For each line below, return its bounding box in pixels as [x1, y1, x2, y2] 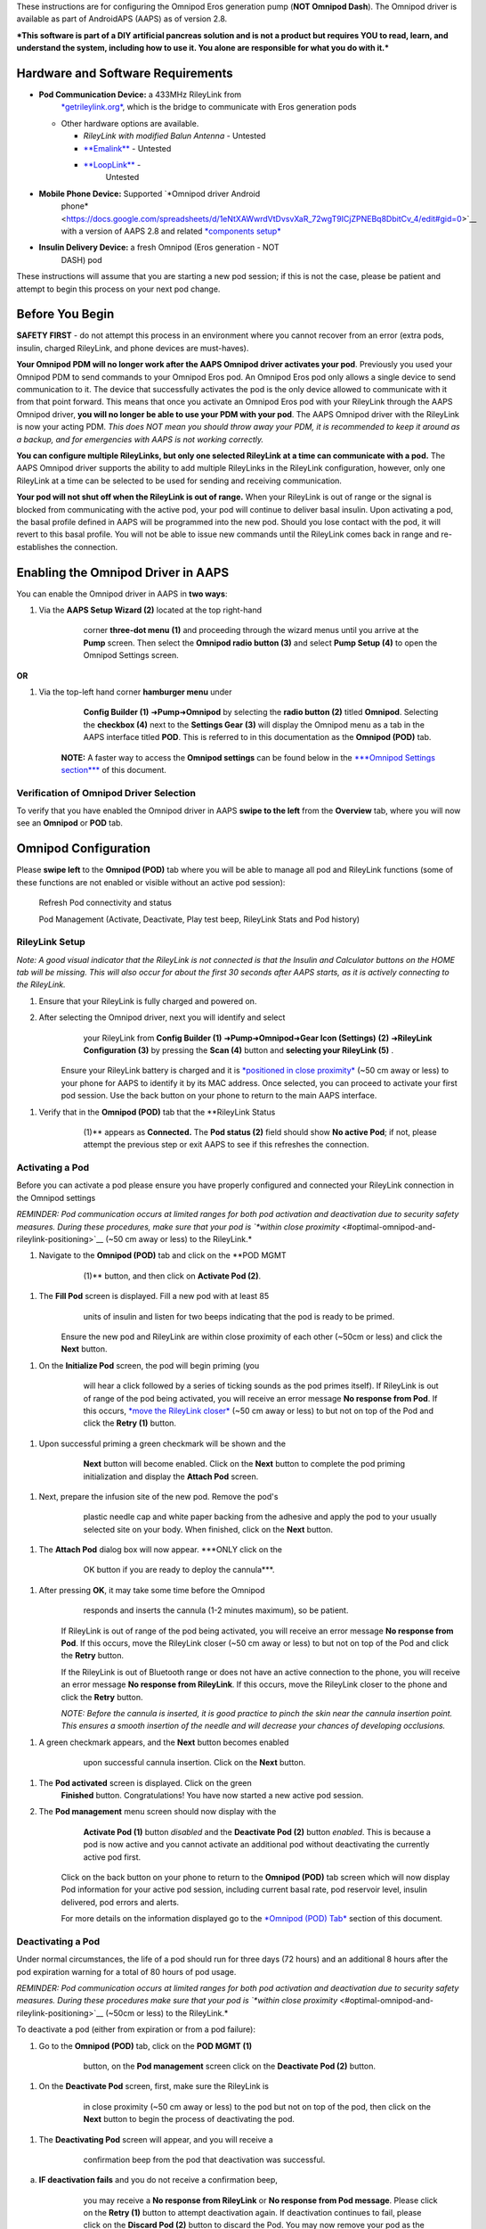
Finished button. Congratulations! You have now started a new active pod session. [61, 1789, 364, 1800]
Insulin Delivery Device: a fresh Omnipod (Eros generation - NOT [38, 242, 279, 253]
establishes [16, 541, 59, 552]
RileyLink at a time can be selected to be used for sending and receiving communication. [16, 475, 343, 486]
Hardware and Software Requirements [16, 65, 233, 80]
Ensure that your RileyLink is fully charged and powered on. [38, 995, 257, 1007]
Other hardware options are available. [61, 118, 199, 128]
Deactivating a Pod [16, 1935, 101, 1947]
